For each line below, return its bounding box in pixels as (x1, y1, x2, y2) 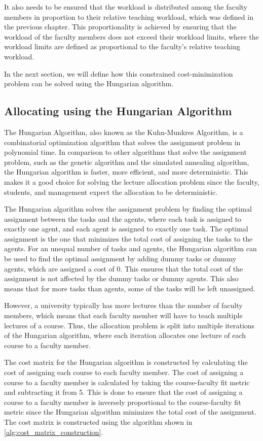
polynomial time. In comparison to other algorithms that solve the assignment (4, 147, 247, 157)
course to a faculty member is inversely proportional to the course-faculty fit (4, 396, 241, 407)
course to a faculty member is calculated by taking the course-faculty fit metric (4, 377, 250, 387)
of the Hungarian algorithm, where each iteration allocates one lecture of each (4, 330, 246, 341)
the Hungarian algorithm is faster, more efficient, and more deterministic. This (4, 166, 248, 177)
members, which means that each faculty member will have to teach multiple (4, 310, 243, 321)
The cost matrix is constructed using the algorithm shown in (4, 416, 193, 427)
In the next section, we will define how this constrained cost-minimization (4, 68, 233, 79)
